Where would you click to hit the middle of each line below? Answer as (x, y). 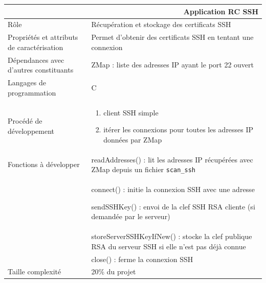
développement (31, 131)
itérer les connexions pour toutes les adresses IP (179, 129)
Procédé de (25, 121)
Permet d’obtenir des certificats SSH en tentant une (172, 37)
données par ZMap (133, 139)
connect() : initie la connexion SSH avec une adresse (173, 189)
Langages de (27, 82)
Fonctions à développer (44, 164)
